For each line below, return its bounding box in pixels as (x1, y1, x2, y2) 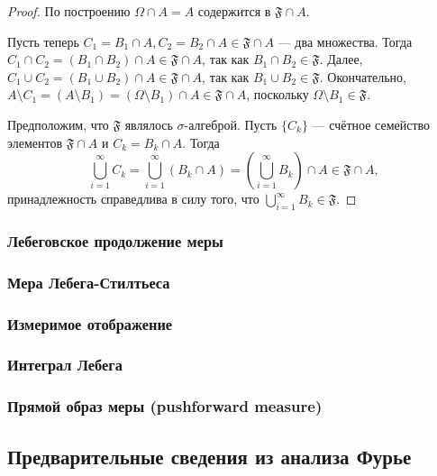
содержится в (197, 2, 271, 20)
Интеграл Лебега (7, 353, 123, 376)
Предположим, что (7, 114, 109, 133)
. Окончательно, (319, 67, 406, 86)
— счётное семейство (312, 114, 431, 133)
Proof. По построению (7, 2, 131, 20)
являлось (124, 114, 173, 133)
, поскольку (246, 85, 309, 104)
